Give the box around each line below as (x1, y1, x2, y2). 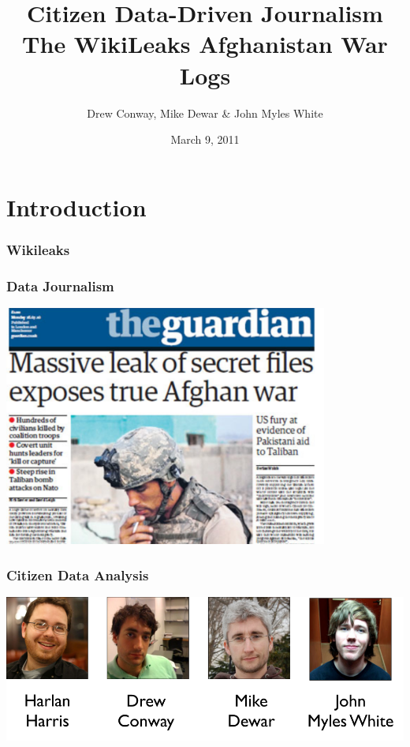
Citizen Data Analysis (6, 565, 149, 584)
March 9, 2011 (170, 131, 240, 148)
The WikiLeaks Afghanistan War (22, 28, 388, 60)
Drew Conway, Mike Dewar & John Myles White (87, 104, 323, 121)
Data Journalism (6, 276, 114, 295)
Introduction (6, 190, 147, 223)
